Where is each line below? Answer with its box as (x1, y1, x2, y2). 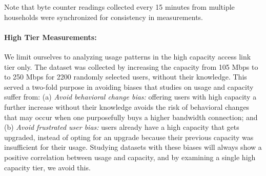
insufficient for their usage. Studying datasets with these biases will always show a (4, 142, 262, 152)
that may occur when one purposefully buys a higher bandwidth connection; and (4, 111, 258, 122)
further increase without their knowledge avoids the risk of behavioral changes (4, 101, 250, 112)
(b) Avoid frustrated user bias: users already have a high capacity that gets (4, 122, 239, 132)
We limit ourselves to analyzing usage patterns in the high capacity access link (4, 51, 251, 62)
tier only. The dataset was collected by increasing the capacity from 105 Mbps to (4, 61, 258, 72)
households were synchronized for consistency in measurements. (4, 11, 203, 22)
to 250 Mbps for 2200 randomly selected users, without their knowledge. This (4, 71, 247, 82)
